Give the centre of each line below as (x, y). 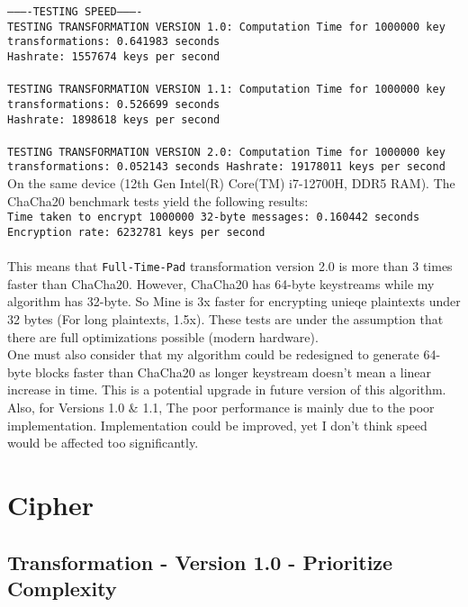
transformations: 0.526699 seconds (114, 104)
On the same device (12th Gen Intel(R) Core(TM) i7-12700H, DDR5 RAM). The (231, 183)
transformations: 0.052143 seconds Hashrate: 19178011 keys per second (226, 167)
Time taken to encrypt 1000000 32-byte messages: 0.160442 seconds (214, 217)
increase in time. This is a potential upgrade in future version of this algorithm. (227, 390)
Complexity (62, 588)
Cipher (51, 504)
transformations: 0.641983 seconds (114, 42)
